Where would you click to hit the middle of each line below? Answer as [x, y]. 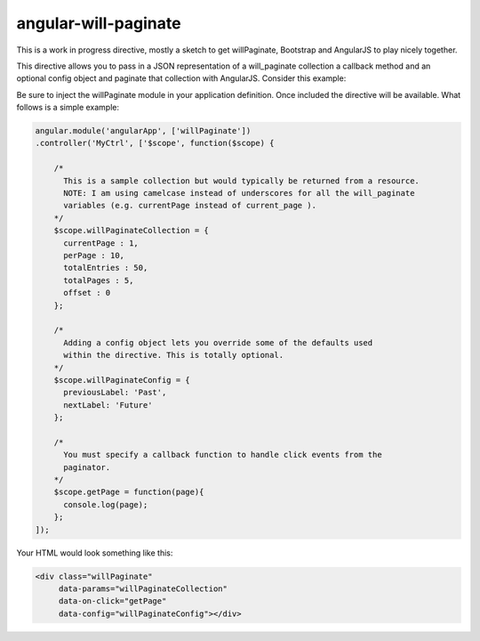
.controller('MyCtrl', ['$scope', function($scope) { [155, 143]
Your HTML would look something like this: [95, 553]
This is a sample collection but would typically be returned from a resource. [241, 181]
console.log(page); [106, 504]
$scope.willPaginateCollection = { [131, 231]
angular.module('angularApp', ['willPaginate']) [143, 131]
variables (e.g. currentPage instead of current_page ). [190, 206]
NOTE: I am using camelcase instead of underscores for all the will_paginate [239, 193]
